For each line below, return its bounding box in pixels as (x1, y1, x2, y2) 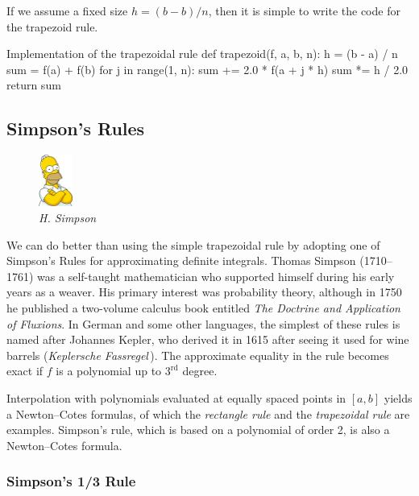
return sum (6, 76, 61, 93)
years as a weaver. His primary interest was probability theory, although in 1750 (6, 283, 402, 300)
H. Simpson (39, 209, 97, 225)
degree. (182, 362, 218, 379)
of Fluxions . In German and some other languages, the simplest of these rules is (6, 315, 400, 332)
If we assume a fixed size (6, 2, 128, 19)
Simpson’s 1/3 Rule (6, 471, 136, 491)
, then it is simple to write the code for (208, 2, 400, 19)
